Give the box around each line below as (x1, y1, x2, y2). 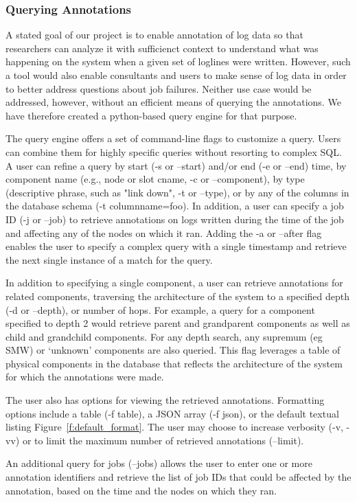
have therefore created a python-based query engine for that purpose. (5, 108, 297, 122)
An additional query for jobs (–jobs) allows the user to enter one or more (5, 456, 312, 470)
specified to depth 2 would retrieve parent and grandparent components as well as (5, 316, 350, 330)
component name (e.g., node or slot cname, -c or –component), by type (5, 172, 305, 186)
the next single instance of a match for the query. (5, 252, 213, 266)
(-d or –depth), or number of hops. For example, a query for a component (5, 302, 315, 317)
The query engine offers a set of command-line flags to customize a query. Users (5, 131, 341, 146)
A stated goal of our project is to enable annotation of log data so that (5, 27, 303, 42)
